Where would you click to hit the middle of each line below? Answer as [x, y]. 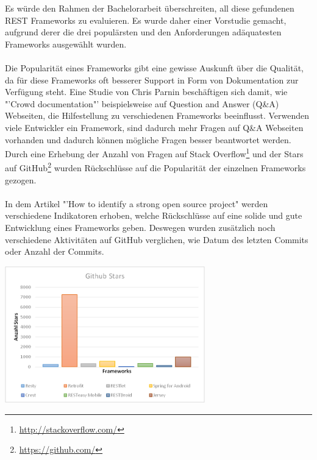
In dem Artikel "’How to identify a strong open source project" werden [137, 203]
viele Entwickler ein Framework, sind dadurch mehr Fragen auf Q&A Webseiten [154, 127]
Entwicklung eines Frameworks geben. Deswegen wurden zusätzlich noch [140, 227]
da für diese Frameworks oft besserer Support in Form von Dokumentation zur [152, 80]
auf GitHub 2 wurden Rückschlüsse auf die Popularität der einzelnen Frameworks [155, 167]
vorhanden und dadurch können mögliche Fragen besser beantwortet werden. [148, 139]
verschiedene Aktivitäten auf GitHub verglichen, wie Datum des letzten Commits [157, 239]
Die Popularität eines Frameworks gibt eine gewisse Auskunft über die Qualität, [154, 67]
